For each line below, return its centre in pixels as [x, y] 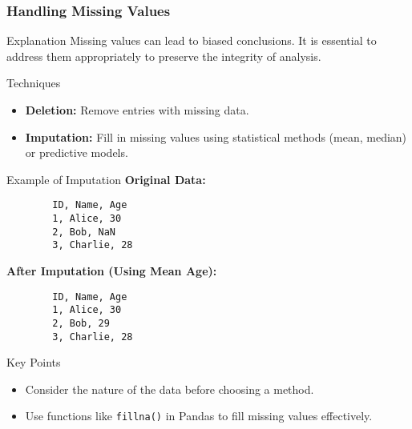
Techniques [34, 83]
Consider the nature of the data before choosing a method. [170, 389]
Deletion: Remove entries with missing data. [137, 110]
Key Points [34, 362]
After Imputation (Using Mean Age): [112, 271]
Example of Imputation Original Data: [106, 179]
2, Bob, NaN [84, 232]
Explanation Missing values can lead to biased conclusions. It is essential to [192, 40]
